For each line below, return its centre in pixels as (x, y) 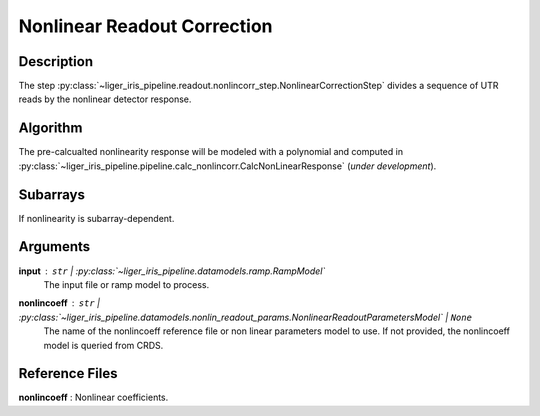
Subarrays (51, 194)
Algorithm (50, 128)
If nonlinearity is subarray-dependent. (96, 218)
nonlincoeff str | (59, 303)
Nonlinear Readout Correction (145, 26)
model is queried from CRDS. (103, 345)
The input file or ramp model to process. (126, 284)
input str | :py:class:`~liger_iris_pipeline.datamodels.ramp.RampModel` (172, 271)
